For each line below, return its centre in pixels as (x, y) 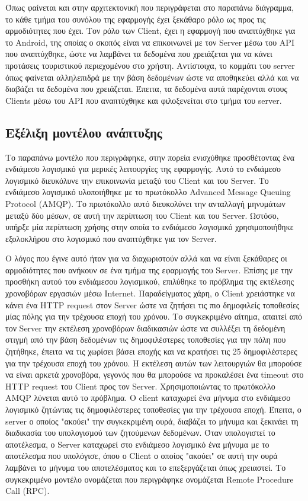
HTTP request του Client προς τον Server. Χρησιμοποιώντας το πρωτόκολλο (140, 386)
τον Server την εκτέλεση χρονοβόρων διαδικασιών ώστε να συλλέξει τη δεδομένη (145, 328)
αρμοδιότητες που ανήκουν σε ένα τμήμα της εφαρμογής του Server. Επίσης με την (149, 269)
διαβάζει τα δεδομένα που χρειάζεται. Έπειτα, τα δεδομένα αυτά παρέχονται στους (147, 89)
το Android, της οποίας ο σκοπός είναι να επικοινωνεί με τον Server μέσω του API (150, 42)
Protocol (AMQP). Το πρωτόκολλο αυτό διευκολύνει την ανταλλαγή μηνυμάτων (145, 203)
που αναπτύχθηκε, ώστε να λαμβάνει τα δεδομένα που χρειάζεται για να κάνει (139, 54)
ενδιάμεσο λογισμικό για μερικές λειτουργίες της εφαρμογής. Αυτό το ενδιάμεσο (143, 169)
